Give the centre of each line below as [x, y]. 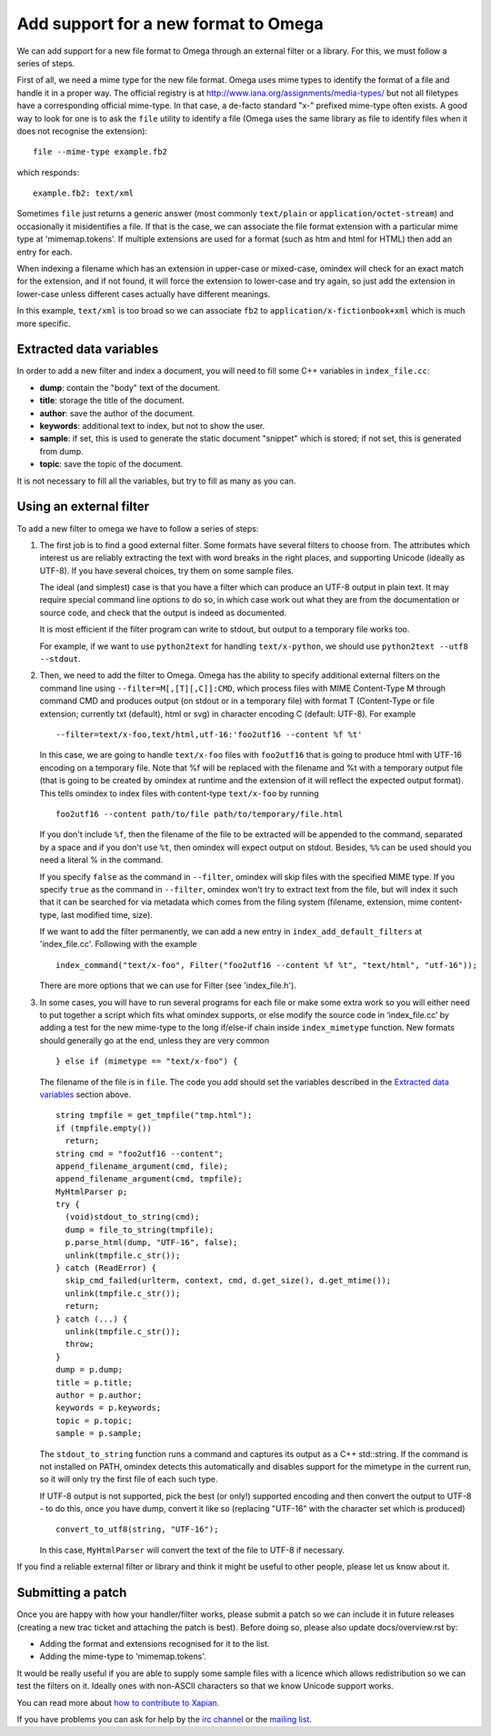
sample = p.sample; [99, 1433]
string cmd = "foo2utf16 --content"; [140, 1153]
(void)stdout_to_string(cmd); [132, 1217]
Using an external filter [83, 507]
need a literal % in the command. [101, 860]
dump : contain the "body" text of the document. [130, 387]
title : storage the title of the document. [112, 401]
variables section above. [85, 1094]
